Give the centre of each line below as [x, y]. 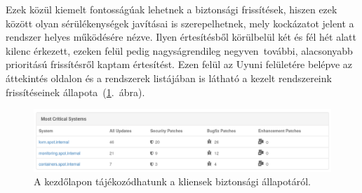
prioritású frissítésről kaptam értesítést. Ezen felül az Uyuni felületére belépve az [179, 64]
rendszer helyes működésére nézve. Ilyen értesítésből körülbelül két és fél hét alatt [181, 37]
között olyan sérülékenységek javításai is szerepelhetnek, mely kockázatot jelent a [180, 23]
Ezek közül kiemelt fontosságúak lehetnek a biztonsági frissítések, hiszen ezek [172, 9]
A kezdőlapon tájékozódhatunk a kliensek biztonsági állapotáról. [172, 181]
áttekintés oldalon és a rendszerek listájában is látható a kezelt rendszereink [169, 78]
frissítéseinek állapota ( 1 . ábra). [75, 92]
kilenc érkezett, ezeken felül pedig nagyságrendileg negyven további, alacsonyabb [179, 50]
